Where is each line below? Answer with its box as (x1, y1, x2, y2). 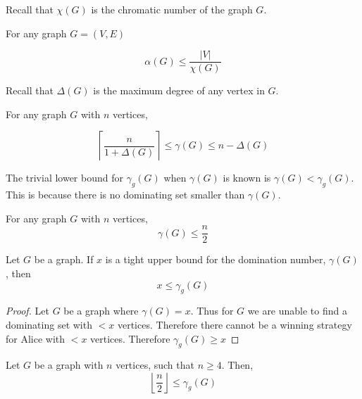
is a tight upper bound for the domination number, (105, 252, 326, 267)
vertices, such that (116, 357, 194, 372)
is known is (223, 170, 271, 185)
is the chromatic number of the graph (91, 2, 253, 16)
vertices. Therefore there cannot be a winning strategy (117, 317, 352, 332)
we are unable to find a (247, 303, 347, 318)
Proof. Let (6, 303, 49, 318)
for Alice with (6, 331, 65, 346)
